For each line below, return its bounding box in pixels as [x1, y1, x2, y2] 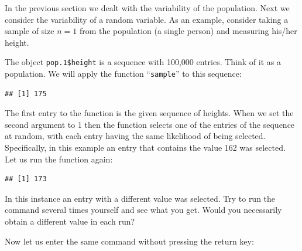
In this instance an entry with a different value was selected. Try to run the [5, 192, 276, 204]
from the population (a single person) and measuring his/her [79, 25, 297, 37]
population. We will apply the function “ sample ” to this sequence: [5, 67, 242, 80]
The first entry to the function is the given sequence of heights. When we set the [5, 107, 294, 119]
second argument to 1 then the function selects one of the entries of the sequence [5, 118, 295, 130]
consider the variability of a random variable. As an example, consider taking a [5, 13, 289, 25]
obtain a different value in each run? [5, 215, 135, 228]
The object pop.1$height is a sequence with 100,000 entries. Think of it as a [5, 56, 281, 68]
